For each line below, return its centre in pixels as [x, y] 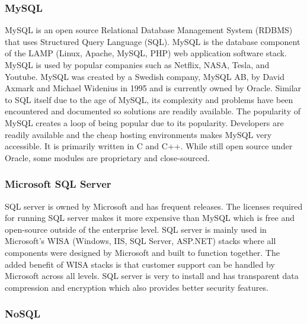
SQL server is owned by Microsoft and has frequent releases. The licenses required [154, 206]
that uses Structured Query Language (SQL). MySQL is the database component [153, 41]
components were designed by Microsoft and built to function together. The [142, 252]
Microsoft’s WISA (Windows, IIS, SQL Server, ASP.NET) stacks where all [140, 241]
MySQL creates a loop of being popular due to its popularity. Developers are [144, 122]
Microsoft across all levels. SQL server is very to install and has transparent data [152, 276]
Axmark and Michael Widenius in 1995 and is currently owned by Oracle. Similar [153, 88]
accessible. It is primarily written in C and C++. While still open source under [149, 146]
